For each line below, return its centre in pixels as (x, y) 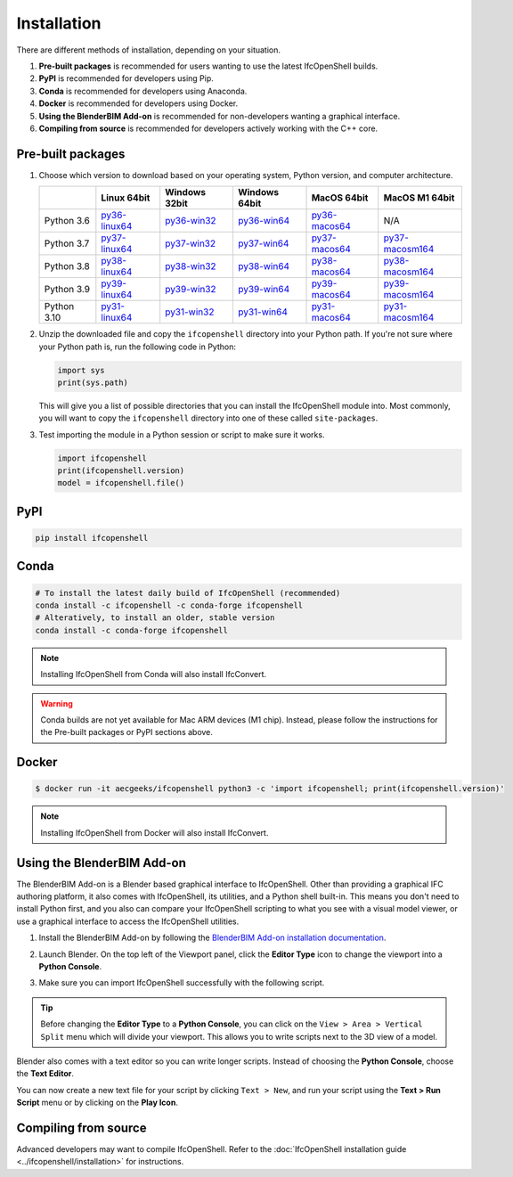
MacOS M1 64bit (419, 198)
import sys (81, 370)
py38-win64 (263, 266)
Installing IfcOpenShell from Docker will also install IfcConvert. (155, 832)
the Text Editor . (45, 1074)
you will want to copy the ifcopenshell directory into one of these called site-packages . (208, 418)
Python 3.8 (67, 266)
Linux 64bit (126, 198)
